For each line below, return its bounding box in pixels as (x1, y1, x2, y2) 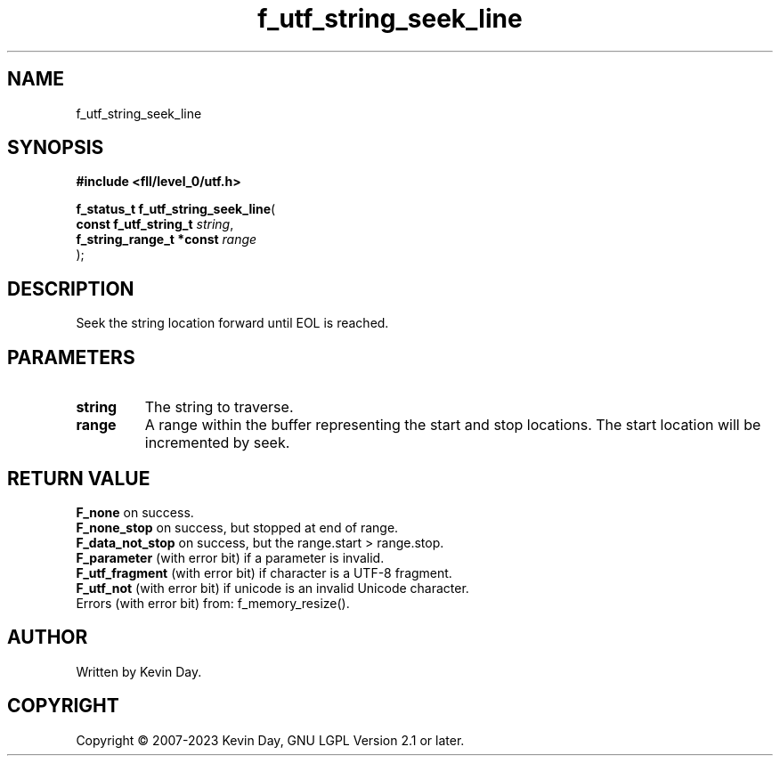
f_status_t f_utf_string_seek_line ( (76, 201, 276, 217)
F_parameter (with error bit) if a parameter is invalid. (76, 549, 385, 565)
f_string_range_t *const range (76, 231, 257, 248)
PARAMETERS (7, 345, 135, 369)
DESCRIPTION (7, 277, 134, 300)
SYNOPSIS (7, 136, 104, 159)
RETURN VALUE (7, 467, 150, 490)
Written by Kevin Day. (76, 663, 202, 679)
